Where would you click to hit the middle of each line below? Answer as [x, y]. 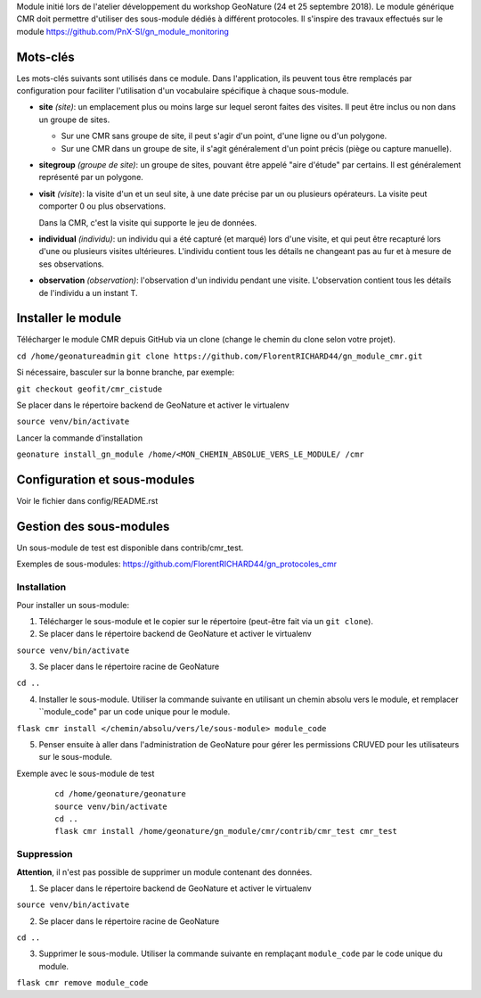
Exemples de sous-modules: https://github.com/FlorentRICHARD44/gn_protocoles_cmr [177, 564]
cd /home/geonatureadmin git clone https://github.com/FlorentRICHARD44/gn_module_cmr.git [220, 356]
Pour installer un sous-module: [73, 605]
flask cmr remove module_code [82, 983]
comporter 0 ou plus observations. [102, 206]
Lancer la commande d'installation [79, 438]
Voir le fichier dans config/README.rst [87, 501]
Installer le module [69, 318]
